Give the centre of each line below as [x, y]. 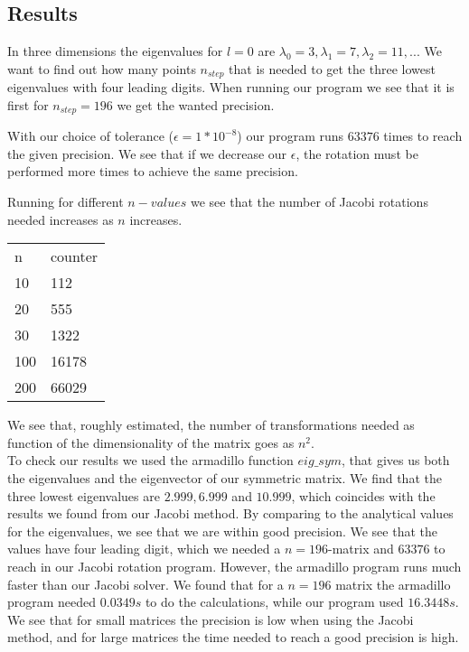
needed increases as [61, 219]
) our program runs [291, 136]
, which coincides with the [363, 495]
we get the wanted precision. [196, 104]
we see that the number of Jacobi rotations [310, 202]
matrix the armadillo [393, 584]
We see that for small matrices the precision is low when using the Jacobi [211, 619]
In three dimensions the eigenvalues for [115, 51]
